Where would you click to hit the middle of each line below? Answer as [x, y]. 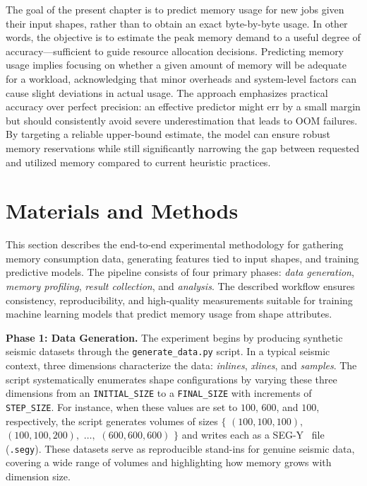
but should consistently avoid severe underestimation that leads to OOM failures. [182, 120]
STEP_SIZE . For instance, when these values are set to [122, 406]
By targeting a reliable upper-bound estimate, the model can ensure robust [168, 134]
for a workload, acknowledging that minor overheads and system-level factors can [181, 78]
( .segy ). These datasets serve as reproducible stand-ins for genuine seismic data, [180, 448]
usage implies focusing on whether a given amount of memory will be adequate [176, 65]
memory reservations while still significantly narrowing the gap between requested [183, 147]
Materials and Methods [122, 210]
